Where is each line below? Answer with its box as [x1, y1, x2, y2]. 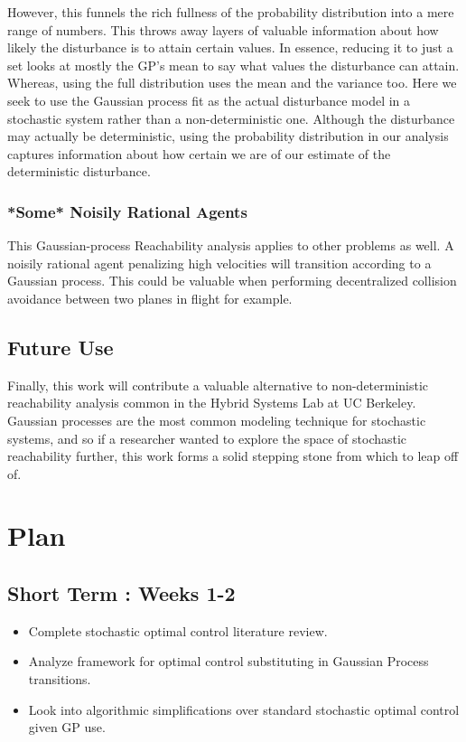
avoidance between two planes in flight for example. [7, 288, 293, 307]
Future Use [7, 333, 114, 361]
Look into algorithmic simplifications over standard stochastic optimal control [28, 700, 460, 719]
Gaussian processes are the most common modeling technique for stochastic [7, 410, 426, 429]
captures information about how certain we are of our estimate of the [7, 144, 391, 163]
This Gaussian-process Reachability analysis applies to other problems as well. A [7, 236, 454, 255]
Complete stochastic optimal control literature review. [28, 621, 328, 640]
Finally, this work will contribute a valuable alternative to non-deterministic [7, 375, 429, 394]
